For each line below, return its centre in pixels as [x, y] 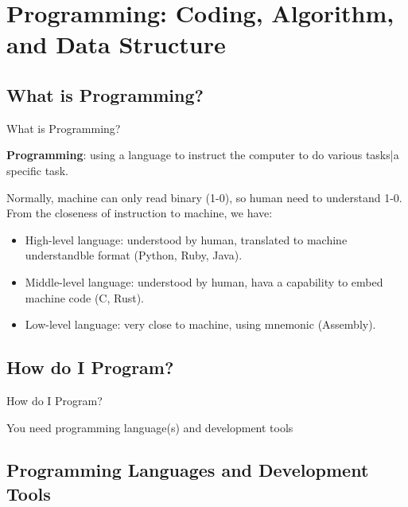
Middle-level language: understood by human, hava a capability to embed [204, 281]
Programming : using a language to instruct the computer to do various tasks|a [203, 155]
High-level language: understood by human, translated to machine [186, 239]
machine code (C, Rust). [84, 297]
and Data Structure [116, 44]
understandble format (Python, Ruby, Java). [134, 255]
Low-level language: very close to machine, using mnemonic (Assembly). [200, 324]
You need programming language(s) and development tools [150, 427]
